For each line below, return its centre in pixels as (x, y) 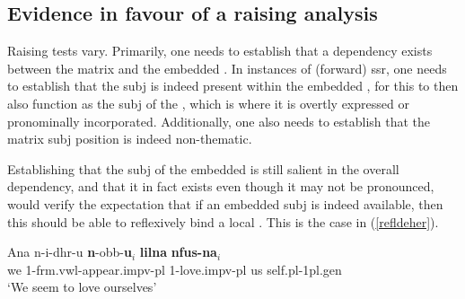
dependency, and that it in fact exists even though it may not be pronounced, (221, 186)
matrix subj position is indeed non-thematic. (130, 139)
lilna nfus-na (178, 252)
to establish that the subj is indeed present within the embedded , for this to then (233, 86)
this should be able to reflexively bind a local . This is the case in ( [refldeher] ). (223, 221)
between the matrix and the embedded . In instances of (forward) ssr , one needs (227, 68)
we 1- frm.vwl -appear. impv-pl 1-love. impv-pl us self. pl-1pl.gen (175, 269)
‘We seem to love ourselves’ (82, 287)
